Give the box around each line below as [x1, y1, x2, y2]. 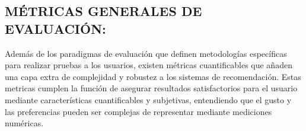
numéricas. [5, 117, 44, 129]
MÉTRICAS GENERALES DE [5, 2, 202, 20]
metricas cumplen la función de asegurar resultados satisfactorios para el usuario [5, 82, 298, 94]
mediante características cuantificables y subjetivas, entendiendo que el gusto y [5, 93, 292, 106]
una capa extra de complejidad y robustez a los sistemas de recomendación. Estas [5, 70, 301, 82]
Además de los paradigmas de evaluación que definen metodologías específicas [5, 47, 287, 59]
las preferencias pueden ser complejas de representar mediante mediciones [5, 105, 272, 117]
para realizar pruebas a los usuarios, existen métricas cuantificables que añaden [5, 59, 292, 71]
